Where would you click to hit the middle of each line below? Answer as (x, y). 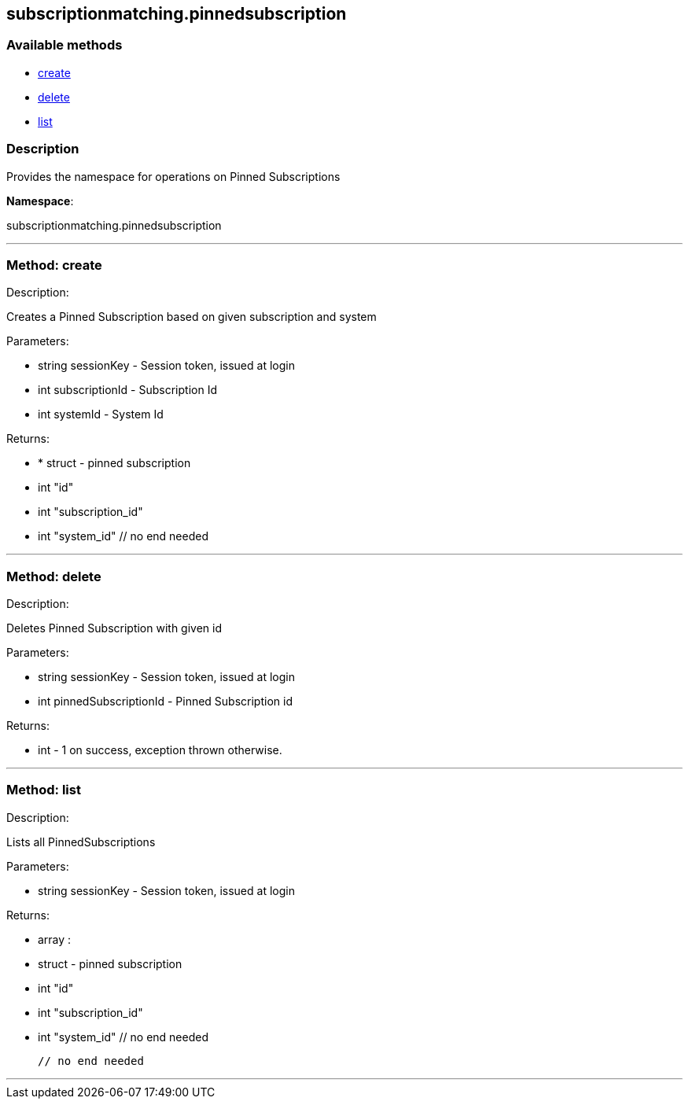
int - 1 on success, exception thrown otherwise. (160, 750)
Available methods (64, 45)
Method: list (44, 790)
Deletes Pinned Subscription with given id (114, 628)
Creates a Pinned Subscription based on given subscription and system (192, 317)
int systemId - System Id (101, 414)
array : (55, 939)
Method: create (54, 265)
